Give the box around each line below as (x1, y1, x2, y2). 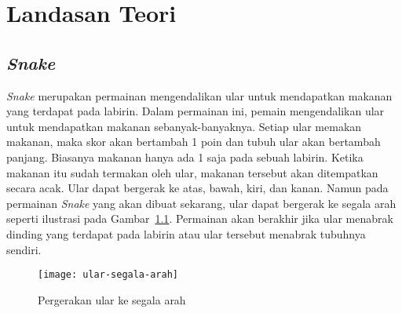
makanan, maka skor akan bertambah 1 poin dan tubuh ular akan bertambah (6, 133, 381, 150)
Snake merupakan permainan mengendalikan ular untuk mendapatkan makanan (6, 87, 393, 104)
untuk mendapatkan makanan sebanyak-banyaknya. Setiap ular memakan (6, 118, 362, 134)
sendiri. (6, 241, 42, 257)
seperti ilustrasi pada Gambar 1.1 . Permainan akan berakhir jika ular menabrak (6, 210, 393, 227)
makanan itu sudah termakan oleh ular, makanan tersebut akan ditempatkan (6, 164, 378, 180)
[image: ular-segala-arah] (38, 269, 178, 281)
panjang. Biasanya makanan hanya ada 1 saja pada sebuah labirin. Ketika (6, 148, 364, 165)
